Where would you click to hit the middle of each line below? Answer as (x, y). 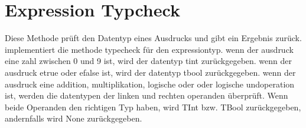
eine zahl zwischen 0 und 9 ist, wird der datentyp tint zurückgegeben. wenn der (149, 61)
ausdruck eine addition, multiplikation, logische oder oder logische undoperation (150, 84)
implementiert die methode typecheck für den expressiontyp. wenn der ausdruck (149, 49)
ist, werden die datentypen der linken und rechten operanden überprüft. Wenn (147, 95)
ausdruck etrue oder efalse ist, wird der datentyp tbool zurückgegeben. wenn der (150, 72)
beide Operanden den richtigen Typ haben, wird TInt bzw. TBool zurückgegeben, (153, 107)
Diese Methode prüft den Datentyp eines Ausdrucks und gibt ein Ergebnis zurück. (153, 38)
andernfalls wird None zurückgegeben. (74, 118)
